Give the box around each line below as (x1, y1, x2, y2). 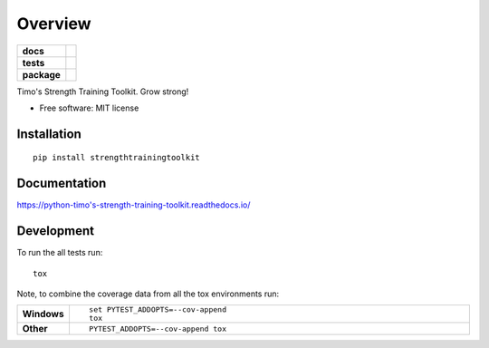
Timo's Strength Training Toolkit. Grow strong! (16, 86, 189, 97)
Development (16, 223, 95, 239)
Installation (16, 126, 81, 141)
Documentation (16, 176, 107, 191)
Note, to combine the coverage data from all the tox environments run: (16, 288, 280, 299)
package (22, 68, 61, 81)
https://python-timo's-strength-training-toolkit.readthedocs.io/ (16, 199, 251, 210)
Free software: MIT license (39, 102, 139, 113)
